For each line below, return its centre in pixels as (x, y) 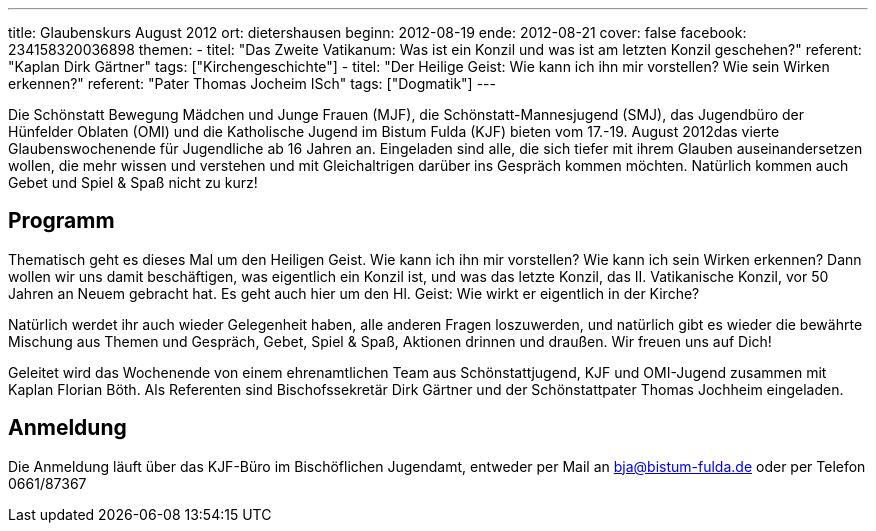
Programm (61, 221)
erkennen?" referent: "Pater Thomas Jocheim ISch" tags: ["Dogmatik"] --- (252, 83)
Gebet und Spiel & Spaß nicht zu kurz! (133, 182)
